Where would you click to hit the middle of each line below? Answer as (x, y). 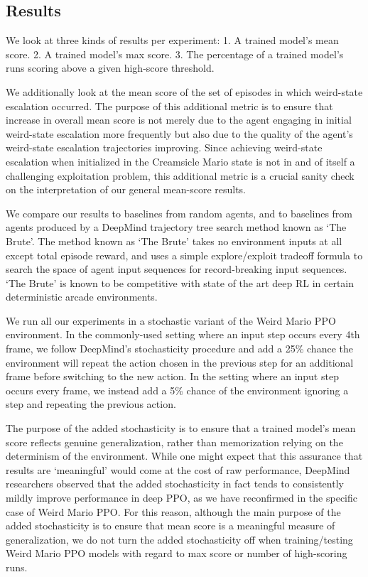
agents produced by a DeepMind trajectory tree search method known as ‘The (176, 227)
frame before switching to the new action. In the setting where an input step (172, 376)
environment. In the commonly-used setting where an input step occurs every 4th (183, 334)
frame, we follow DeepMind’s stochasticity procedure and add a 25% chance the (179, 349)
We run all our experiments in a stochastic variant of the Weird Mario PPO (171, 320)
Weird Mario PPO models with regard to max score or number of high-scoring (177, 553)
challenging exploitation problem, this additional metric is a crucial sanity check (180, 175)
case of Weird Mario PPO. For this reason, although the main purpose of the (173, 511)
